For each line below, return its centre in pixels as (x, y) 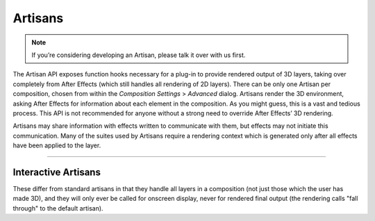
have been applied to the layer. (57, 145)
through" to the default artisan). (58, 208)
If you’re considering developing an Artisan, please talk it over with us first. (139, 55)
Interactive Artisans (57, 172)
